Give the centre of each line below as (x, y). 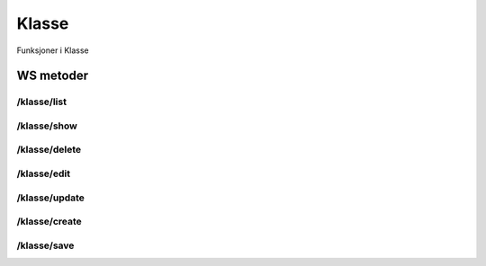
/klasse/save (45, 245)
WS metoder (53, 76)
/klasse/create (49, 222)
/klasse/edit (44, 173)
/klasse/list (42, 102)
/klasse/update (51, 198)
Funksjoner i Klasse (53, 50)
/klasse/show (47, 126)
